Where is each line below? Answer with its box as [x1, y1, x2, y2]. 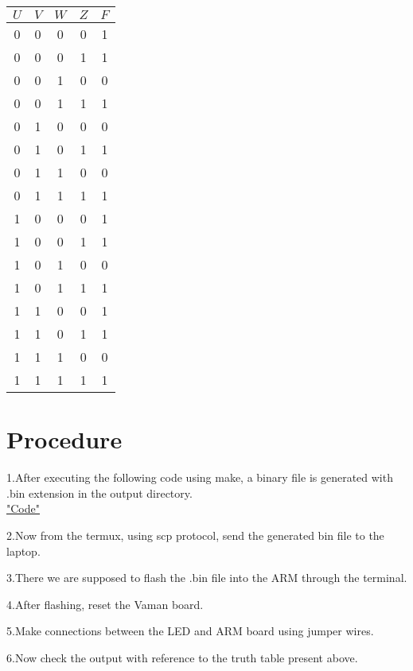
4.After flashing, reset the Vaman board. [6, 595, 204, 612]
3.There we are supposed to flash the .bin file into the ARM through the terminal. [6, 569, 407, 586]
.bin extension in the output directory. [6, 484, 193, 501]
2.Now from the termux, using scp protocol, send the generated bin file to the [6, 526, 384, 543]
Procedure [6, 423, 123, 456]
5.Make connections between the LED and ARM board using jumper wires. [6, 623, 374, 639]
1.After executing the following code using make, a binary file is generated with [6, 469, 393, 486]
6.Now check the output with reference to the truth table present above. [6, 649, 358, 665]
